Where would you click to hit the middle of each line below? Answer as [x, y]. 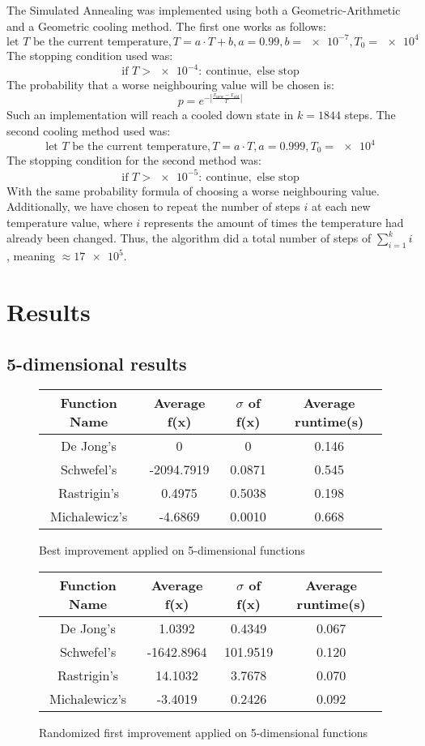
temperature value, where [70, 222]
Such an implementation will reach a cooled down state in [150, 115]
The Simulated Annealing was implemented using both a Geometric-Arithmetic [204, 10]
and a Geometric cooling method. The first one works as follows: [166, 26]
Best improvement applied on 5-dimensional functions [172, 550]
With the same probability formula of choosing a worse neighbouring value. [193, 190]
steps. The [370, 115]
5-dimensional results [97, 363]
